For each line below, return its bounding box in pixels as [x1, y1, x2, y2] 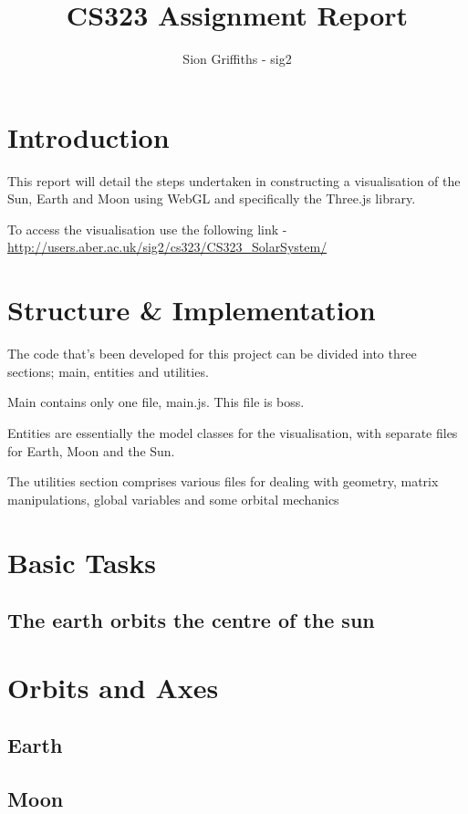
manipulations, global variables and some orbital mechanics [7, 489, 339, 508]
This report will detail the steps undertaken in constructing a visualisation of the [7, 171, 461, 190]
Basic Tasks [7, 543, 157, 580]
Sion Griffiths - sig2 [182, 49, 292, 68]
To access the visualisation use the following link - [7, 219, 287, 238]
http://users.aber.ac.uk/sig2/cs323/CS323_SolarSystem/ [7, 237, 328, 256]
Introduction [7, 118, 170, 155]
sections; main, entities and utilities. [7, 361, 209, 381]
